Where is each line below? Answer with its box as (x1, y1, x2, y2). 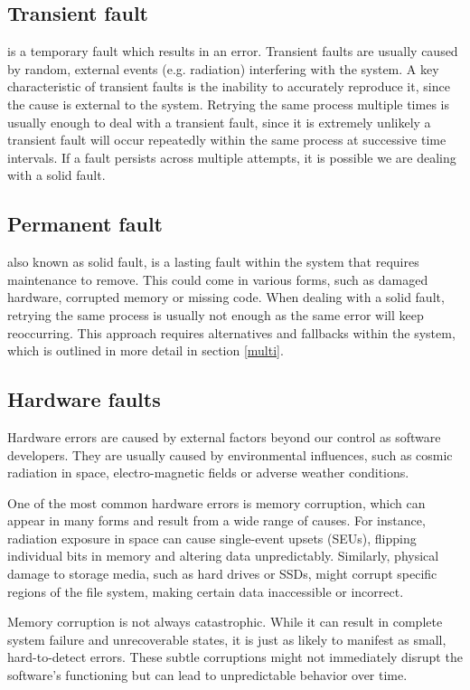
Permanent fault (7, 210, 163, 238)
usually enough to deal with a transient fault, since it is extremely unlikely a (7, 112, 431, 131)
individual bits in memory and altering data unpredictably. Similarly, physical (7, 546, 439, 565)
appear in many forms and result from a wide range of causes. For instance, (7, 511, 426, 530)
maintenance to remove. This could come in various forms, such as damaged (7, 269, 428, 288)
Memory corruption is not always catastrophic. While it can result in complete (7, 612, 443, 631)
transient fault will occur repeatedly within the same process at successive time (7, 130, 446, 149)
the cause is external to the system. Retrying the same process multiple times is (7, 94, 449, 113)
